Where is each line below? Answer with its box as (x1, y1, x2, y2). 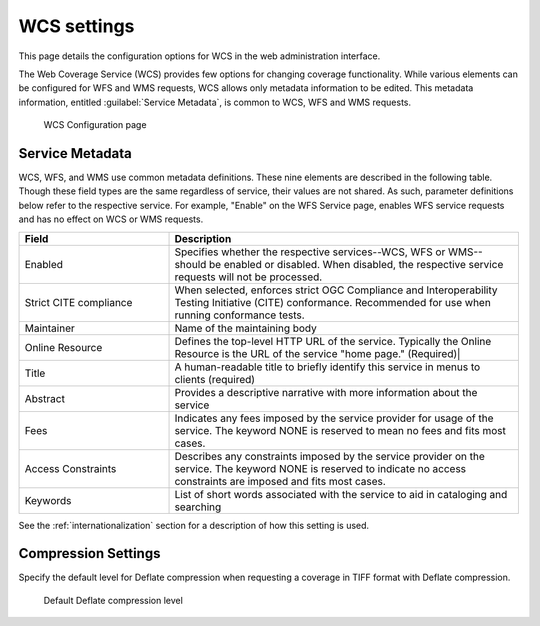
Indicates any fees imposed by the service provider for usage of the (174, 411, 494, 425)
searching (174, 500, 222, 514)
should (174, 257, 207, 271)
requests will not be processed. (174, 270, 323, 284)
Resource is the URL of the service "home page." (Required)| (174, 346, 461, 360)
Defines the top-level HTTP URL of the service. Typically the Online (174, 334, 492, 348)
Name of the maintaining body (174, 321, 317, 335)
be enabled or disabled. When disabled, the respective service (208, 257, 504, 271)
